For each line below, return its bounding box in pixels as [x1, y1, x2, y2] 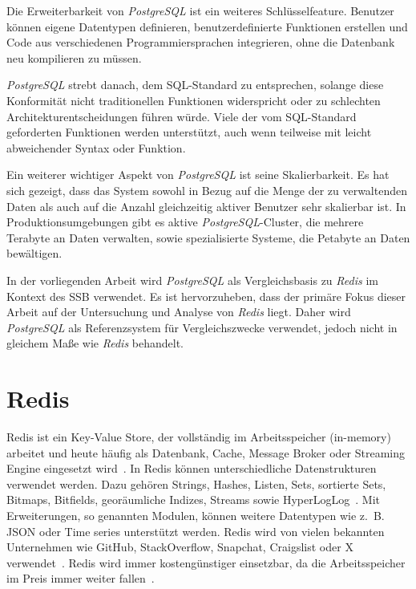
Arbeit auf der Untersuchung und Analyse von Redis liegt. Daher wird [6, 303, 351, 320]
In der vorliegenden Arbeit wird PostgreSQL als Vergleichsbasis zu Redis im [6, 271, 378, 288]
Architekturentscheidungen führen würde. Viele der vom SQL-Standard [6, 108, 357, 124]
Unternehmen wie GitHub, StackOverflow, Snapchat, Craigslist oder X [6, 538, 353, 555]
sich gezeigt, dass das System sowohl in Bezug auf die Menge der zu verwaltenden [6, 181, 407, 198]
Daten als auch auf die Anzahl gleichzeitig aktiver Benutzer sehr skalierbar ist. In [6, 197, 406, 214]
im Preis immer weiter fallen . [6, 570, 155, 587]
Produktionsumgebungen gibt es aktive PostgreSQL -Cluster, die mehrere [6, 213, 364, 230]
